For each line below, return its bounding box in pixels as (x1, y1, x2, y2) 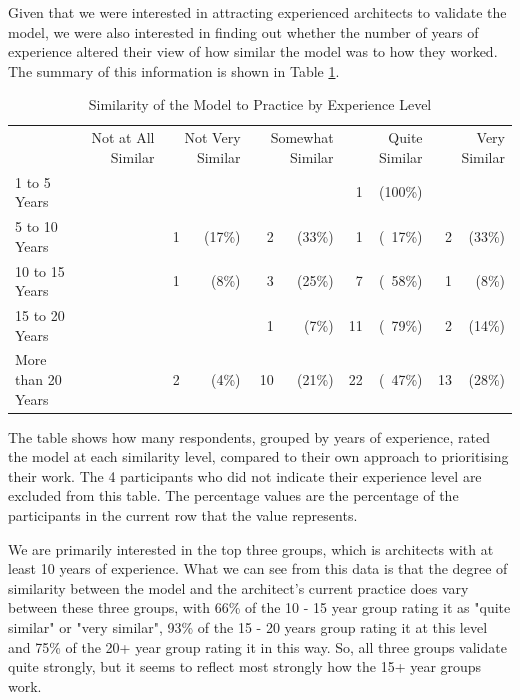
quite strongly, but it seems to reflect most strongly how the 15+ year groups (8, 656, 482, 677)
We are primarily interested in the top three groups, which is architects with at (8, 538, 494, 559)
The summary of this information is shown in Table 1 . (8, 60, 340, 81)
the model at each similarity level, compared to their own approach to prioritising (8, 446, 509, 467)
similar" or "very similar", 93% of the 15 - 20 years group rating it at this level (8, 617, 488, 638)
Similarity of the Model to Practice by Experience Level (88, 94, 432, 115)
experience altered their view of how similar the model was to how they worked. (8, 41, 498, 62)
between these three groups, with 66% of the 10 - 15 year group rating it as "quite (8, 597, 511, 618)
